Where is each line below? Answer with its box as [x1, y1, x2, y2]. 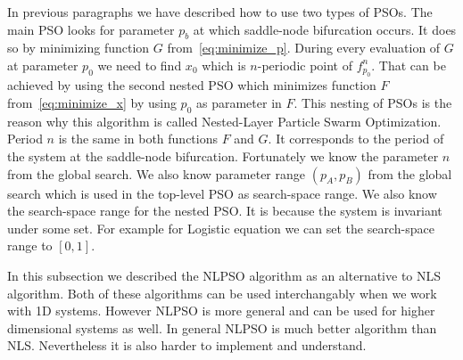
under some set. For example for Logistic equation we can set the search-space [7, 218, 434, 237]
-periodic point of [257, 55, 352, 74]
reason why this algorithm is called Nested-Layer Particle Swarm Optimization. [7, 111, 442, 130]
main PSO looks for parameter [7, 20, 175, 38]
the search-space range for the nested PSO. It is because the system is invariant [7, 201, 442, 220]
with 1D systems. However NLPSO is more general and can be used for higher [7, 301, 435, 320]
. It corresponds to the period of [268, 129, 444, 148]
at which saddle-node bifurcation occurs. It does [193, 20, 457, 38]
